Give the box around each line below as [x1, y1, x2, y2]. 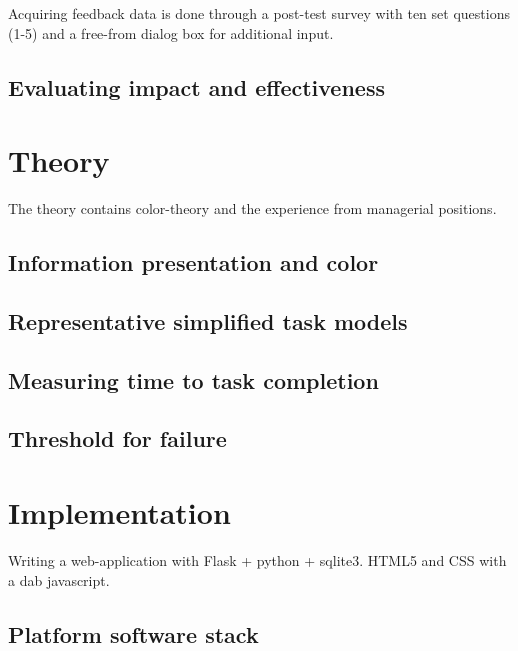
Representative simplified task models [8, 305, 408, 336]
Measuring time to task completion [8, 364, 379, 395]
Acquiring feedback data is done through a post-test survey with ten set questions [8, 3, 510, 23]
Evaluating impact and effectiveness [8, 71, 385, 102]
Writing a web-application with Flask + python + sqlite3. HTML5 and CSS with [8, 549, 507, 570]
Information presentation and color [8, 247, 379, 278]
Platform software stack [8, 618, 259, 649]
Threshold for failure [8, 423, 227, 454]
